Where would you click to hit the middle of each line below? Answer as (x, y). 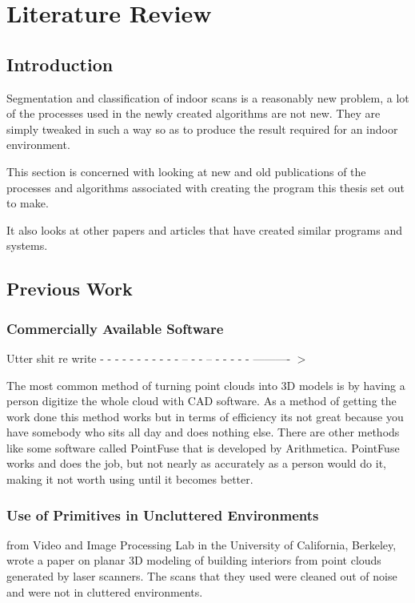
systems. (27, 245)
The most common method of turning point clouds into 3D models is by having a (206, 385)
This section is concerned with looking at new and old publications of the (186, 171)
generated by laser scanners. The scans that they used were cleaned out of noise (202, 576)
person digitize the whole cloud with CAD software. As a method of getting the (202, 401)
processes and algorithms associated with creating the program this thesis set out (206, 187)
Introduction (60, 64)
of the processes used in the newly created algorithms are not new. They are (194, 113)
